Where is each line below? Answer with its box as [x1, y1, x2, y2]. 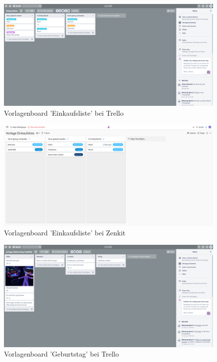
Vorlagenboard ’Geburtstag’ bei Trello [4, 349, 119, 359]
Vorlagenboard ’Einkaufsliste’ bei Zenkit [4, 227, 126, 238]
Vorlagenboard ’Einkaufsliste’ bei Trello [4, 107, 124, 118]
